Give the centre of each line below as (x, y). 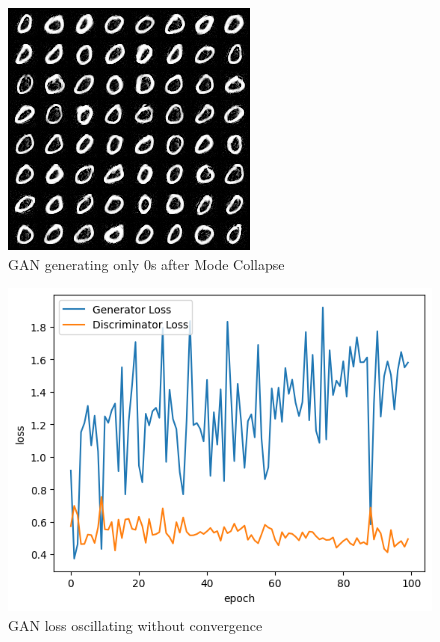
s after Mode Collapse (217, 263)
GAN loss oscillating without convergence (135, 624)
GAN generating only (74, 263)
